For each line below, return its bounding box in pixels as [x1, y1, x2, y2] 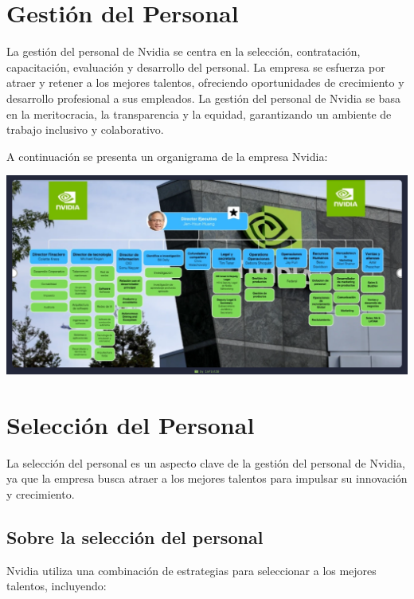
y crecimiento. [6, 485, 75, 502]
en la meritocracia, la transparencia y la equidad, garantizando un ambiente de [6, 105, 392, 122]
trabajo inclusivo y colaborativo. [6, 121, 164, 138]
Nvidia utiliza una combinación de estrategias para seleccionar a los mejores [6, 562, 377, 578]
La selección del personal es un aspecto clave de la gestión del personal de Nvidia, [6, 454, 405, 471]
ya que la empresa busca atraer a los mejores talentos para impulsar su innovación [6, 470, 408, 487]
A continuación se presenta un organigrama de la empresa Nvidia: [6, 147, 328, 164]
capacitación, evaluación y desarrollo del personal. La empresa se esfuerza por [6, 58, 385, 75]
